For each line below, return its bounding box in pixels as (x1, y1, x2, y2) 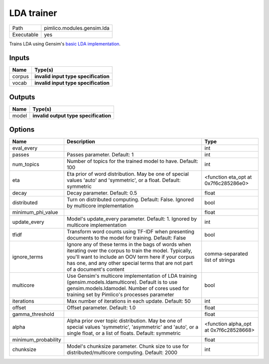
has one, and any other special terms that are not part (66, 260, 193, 267)
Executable (12, 31, 38, 38)
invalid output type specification (32, 112, 112, 119)
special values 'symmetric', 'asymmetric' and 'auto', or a (66, 324, 199, 331)
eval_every (12, 145, 38, 152)
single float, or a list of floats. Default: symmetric (66, 330, 181, 337)
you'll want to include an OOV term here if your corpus (66, 253, 195, 260)
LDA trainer (9, 7, 57, 18)
